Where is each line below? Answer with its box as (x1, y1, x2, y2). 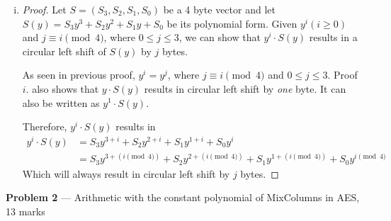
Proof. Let (22, 2, 67, 16)
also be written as (22, 95, 100, 110)
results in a (309, 30, 358, 45)
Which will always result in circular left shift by (22, 166, 230, 181)
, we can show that (178, 30, 261, 45)
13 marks (6, 204, 45, 219)
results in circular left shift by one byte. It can (144, 81, 346, 96)
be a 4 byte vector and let (163, 2, 276, 16)
